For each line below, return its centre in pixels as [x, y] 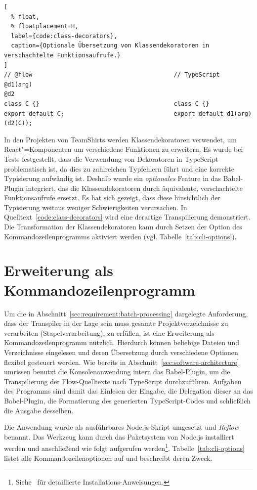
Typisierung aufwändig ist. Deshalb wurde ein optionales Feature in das [112, 178]
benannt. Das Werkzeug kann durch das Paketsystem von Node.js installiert [119, 436]
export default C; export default [114, 113]
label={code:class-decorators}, [64, 36]
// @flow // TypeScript [112, 75]
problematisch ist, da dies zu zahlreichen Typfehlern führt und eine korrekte [119, 168]
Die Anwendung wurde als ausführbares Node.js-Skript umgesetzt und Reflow [122, 427]
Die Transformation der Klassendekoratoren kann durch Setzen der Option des [123, 227]
